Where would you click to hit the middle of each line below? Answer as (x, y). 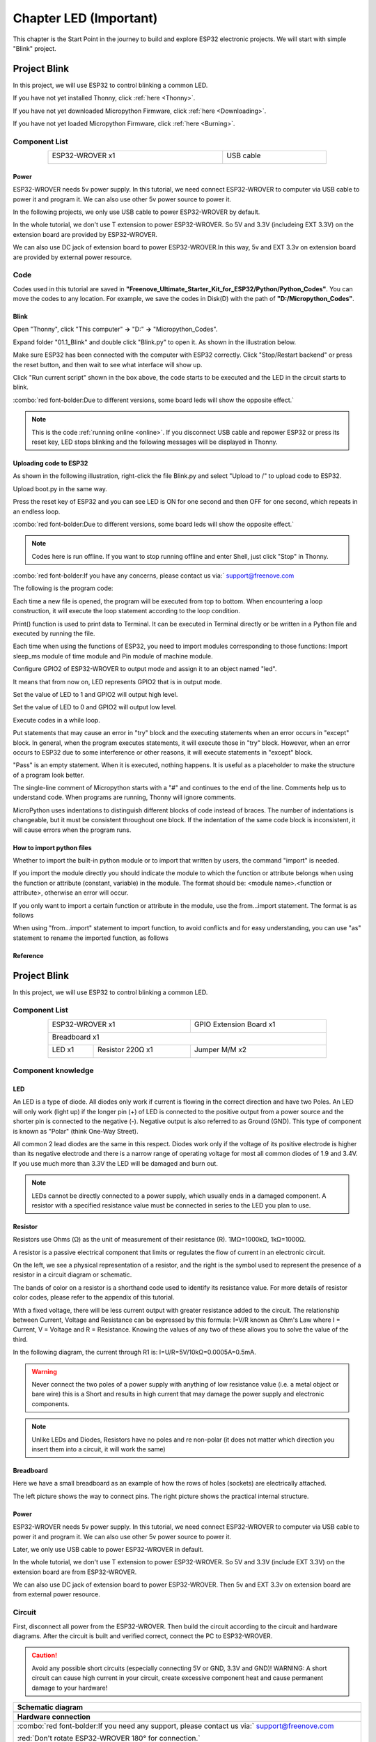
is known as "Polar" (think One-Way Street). (76, 1131)
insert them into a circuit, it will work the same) (99, 1449)
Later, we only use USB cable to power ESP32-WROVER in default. (108, 1549)
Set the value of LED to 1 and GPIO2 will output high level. (95, 694)
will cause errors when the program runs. (72, 830)
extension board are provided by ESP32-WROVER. (85, 234)
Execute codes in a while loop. (56, 720)
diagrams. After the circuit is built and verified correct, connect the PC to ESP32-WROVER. (143, 1636)
